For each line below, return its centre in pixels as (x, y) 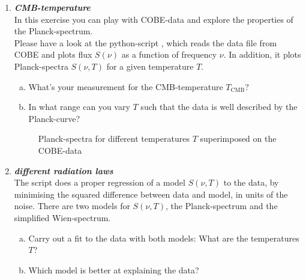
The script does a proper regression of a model (100, 182)
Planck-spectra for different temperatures (114, 138)
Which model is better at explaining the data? (114, 269)
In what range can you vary (79, 107)
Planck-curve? (54, 118)
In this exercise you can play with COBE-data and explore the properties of (154, 19)
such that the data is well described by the (219, 107)
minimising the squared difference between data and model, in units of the (151, 194)
